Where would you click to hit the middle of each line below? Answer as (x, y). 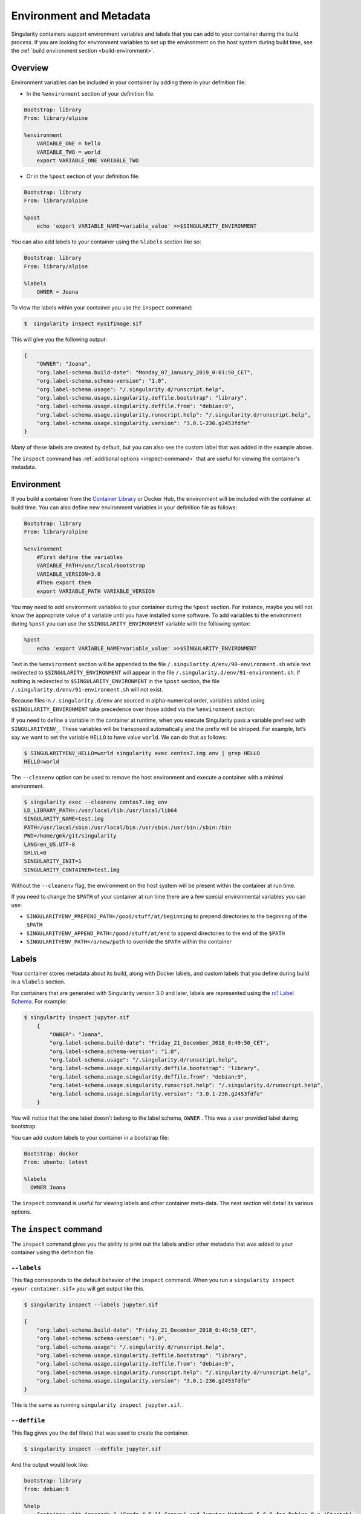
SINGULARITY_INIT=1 (53, 861)
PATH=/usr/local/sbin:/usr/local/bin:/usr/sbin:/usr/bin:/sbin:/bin (128, 827)
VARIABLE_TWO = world (69, 152)
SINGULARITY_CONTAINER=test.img (72, 870)
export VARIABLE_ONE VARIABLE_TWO (88, 160)
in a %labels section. (38, 982)
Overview (30, 68)
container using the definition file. (53, 1252)
